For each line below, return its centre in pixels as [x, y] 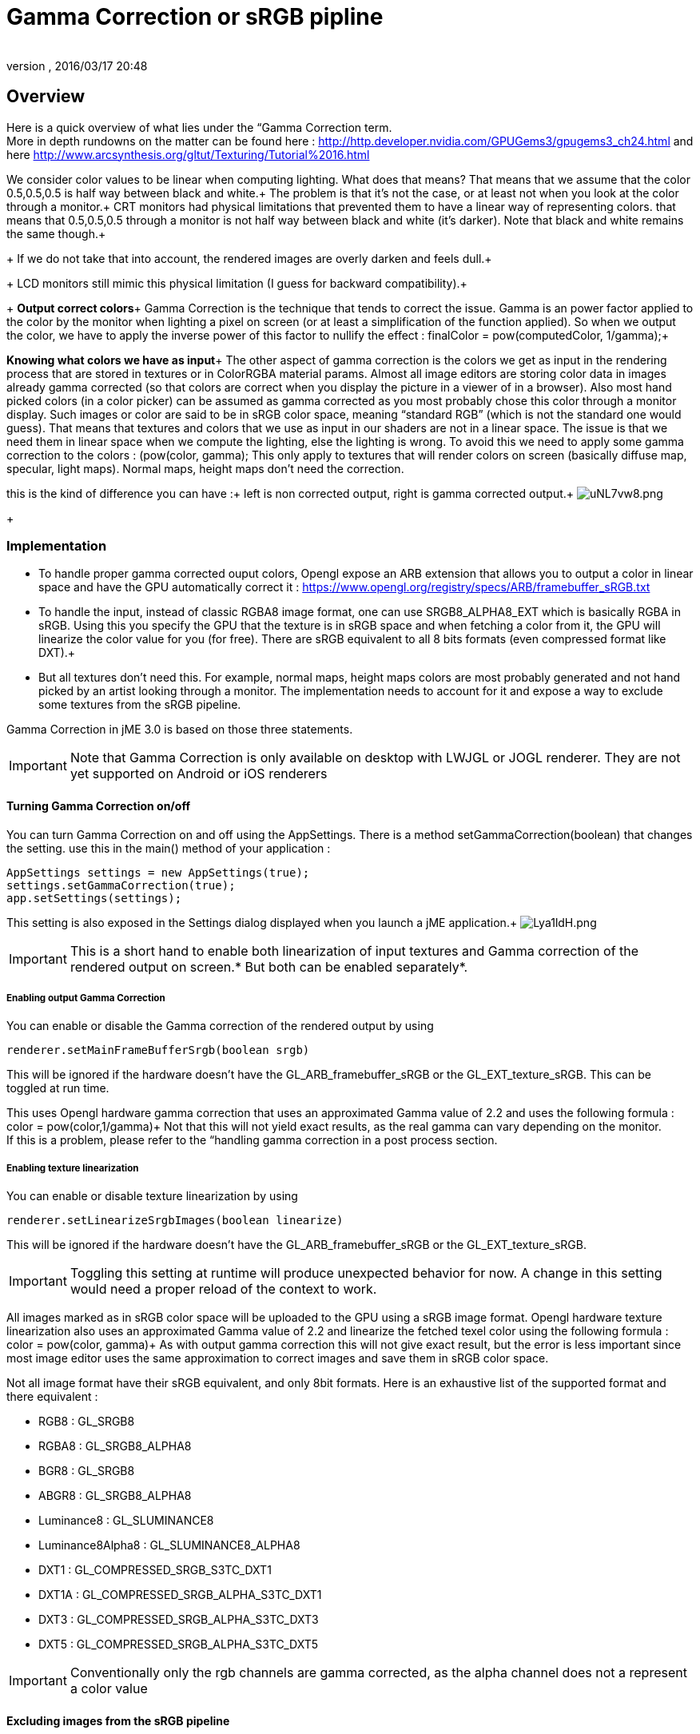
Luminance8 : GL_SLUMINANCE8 [126, 1521]
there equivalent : [52, 1397]
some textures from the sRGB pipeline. [140, 705]
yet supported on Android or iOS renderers [199, 774]
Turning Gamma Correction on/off [98, 805]
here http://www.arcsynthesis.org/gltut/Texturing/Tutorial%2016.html [188, 154]
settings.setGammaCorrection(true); [121, 885]
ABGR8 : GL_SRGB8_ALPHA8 [115, 1496]
